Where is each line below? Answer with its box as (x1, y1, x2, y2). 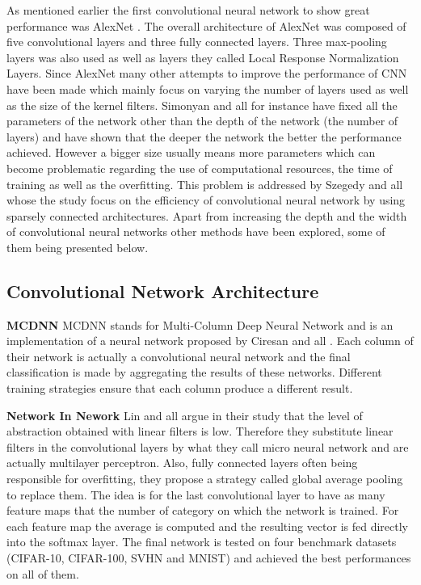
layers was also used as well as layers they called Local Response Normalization (6, 48, 399, 65)
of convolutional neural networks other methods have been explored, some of (6, 223, 385, 240)
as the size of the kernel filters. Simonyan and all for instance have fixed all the (6, 96, 398, 113)
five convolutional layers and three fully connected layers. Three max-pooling (6, 33, 387, 50)
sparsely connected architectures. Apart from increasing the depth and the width (6, 207, 407, 224)
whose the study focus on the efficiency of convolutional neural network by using (6, 191, 406, 208)
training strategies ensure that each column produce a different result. (6, 380, 353, 397)
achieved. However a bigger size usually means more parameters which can (6, 144, 376, 161)
